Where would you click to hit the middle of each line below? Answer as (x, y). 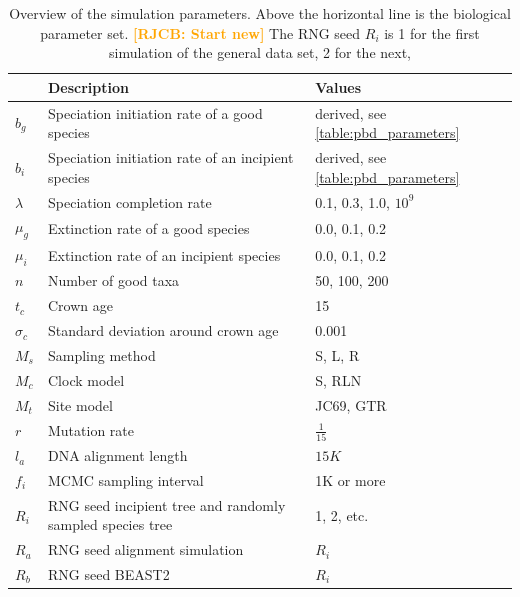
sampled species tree (110, 524)
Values (338, 86)
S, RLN (338, 379)
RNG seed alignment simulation (145, 549)
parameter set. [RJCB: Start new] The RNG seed (200, 32)
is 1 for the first (432, 32)
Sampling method (101, 354)
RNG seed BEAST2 (108, 574)
